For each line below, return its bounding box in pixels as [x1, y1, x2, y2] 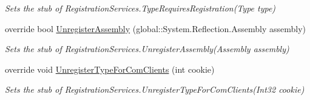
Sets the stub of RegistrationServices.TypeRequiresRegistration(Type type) [5, 2, 276, 14]
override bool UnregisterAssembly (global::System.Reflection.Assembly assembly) [5, 22, 306, 35]
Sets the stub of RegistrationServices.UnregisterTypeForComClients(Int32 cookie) [5, 83, 305, 96]
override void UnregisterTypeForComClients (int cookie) [5, 62, 215, 75]
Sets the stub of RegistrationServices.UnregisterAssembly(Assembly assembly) [5, 42, 289, 55]
